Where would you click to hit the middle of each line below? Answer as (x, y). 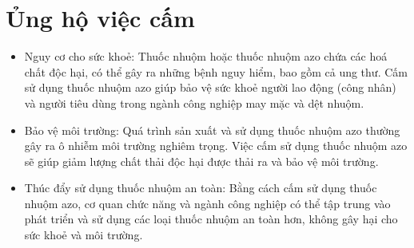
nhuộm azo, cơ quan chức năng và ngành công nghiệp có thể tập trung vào (207, 203)
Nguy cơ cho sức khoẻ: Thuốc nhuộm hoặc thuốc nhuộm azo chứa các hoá (206, 56)
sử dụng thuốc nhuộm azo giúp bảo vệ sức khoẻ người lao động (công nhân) (210, 87)
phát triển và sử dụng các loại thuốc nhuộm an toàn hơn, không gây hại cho (211, 219)
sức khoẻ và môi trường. (84, 235)
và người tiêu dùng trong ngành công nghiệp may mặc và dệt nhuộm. (194, 102)
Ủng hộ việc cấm (100, 18)
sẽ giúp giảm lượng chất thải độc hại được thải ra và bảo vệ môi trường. (201, 161)
